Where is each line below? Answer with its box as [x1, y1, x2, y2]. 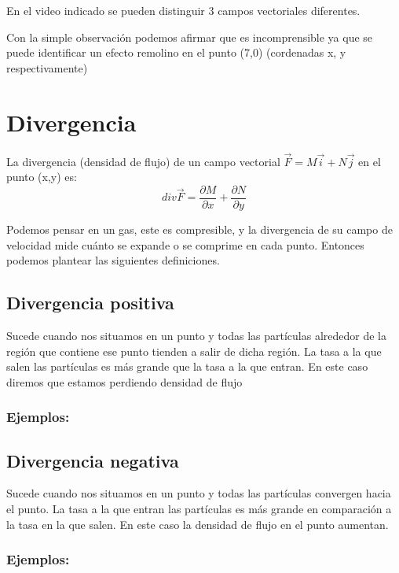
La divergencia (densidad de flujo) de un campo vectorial [6, 153, 280, 169]
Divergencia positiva [6, 290, 174, 315]
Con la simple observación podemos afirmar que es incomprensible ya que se [6, 28, 373, 45]
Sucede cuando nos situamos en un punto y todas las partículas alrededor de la [6, 327, 386, 343]
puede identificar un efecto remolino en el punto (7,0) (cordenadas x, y [6, 44, 346, 61]
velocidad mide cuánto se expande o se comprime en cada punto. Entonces [6, 236, 364, 253]
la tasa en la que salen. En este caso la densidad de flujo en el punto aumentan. [6, 516, 389, 532]
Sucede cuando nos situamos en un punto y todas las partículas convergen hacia [6, 485, 391, 501]
